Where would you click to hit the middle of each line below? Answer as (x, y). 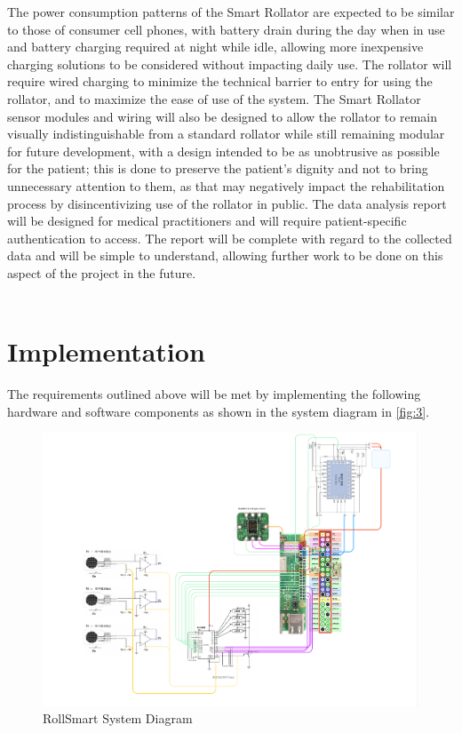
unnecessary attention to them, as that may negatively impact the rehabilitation (226, 185)
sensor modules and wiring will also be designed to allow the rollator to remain (222, 116)
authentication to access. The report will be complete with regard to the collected (230, 238)
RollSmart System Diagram (118, 718)
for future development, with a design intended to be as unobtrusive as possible (223, 151)
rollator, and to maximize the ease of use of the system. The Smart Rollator (214, 98)
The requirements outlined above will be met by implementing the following (214, 394)
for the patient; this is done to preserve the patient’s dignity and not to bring (218, 168)
